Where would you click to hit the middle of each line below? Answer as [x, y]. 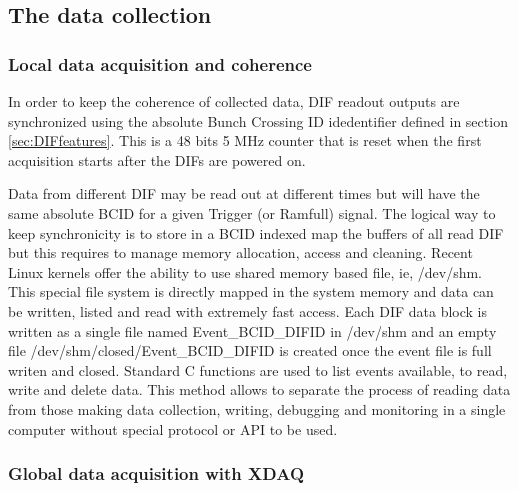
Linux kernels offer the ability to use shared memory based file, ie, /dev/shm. [245, 271]
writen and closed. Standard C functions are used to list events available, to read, [258, 369]
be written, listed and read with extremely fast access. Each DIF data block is [247, 310]
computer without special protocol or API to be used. [173, 428]
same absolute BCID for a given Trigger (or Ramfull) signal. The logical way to [252, 212]
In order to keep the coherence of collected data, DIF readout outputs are [234, 101]
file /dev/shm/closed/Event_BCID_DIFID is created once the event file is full [250, 350]
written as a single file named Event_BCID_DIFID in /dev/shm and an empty [252, 330]
